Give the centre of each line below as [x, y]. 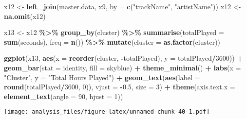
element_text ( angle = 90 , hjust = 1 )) [64, 96]
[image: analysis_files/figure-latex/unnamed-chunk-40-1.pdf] [107, 112]
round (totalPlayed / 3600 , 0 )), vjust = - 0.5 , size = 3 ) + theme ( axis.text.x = [120, 87]
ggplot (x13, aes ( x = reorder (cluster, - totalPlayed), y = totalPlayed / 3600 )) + [123, 58]
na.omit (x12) [25, 16]
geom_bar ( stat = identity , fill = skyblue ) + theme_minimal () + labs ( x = [123, 67]
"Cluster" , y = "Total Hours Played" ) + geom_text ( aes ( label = [102, 77]
